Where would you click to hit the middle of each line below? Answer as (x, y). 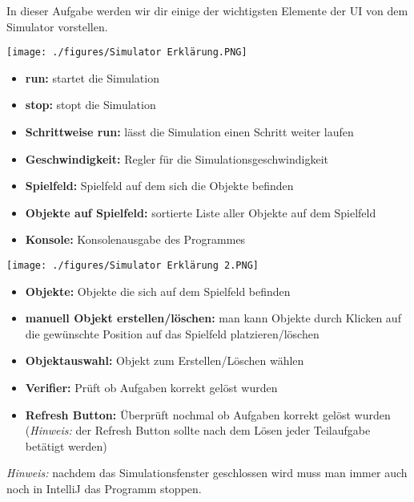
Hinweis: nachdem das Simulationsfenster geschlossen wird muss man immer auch (207, 473)
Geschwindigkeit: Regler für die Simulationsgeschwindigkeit (177, 158)
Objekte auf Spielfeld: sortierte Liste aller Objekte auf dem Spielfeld (201, 212)
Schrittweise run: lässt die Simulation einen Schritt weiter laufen (189, 132)
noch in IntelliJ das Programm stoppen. (104, 488)
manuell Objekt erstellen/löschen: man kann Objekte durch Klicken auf (213, 318)
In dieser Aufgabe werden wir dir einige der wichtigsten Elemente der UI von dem (207, 10)
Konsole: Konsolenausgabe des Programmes (135, 239)
